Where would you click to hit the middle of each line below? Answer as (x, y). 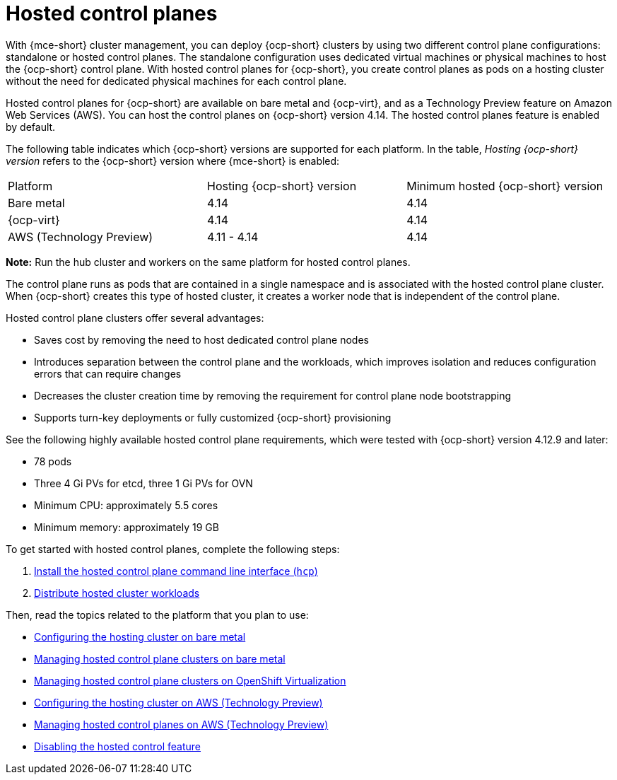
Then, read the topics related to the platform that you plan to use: (157, 615)
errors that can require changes (108, 373)
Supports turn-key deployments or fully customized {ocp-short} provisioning (213, 417)
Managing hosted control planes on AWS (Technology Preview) (181, 724)
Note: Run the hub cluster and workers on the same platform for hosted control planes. (208, 262)
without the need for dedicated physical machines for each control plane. (176, 81)
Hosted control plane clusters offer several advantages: (135, 318)
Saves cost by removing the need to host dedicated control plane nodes (201, 339)
